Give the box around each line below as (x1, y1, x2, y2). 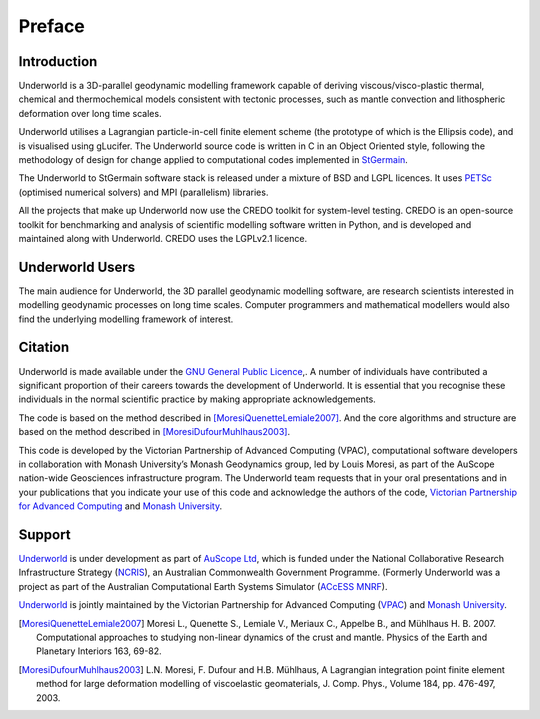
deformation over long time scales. (18, 107, 162, 119)
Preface (18, 15, 85, 37)
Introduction (18, 53, 98, 70)
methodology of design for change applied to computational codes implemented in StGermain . (18, 154, 409, 166)
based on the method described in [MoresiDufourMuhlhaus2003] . (18, 426, 291, 438)
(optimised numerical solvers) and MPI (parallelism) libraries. (18, 186, 269, 198)
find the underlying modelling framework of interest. (18, 313, 234, 325)
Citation (18, 339, 70, 356)
